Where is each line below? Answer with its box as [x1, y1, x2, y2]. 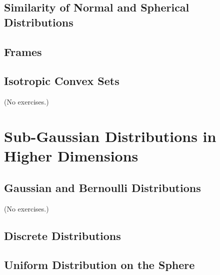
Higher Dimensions [4, 145, 138, 166]
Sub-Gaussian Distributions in [4, 125, 216, 146]
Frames [4, 43, 42, 59]
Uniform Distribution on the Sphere [4, 257, 195, 272]
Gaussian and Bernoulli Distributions [4, 179, 201, 195]
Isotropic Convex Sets [4, 73, 119, 88]
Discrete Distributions [4, 227, 121, 243]
